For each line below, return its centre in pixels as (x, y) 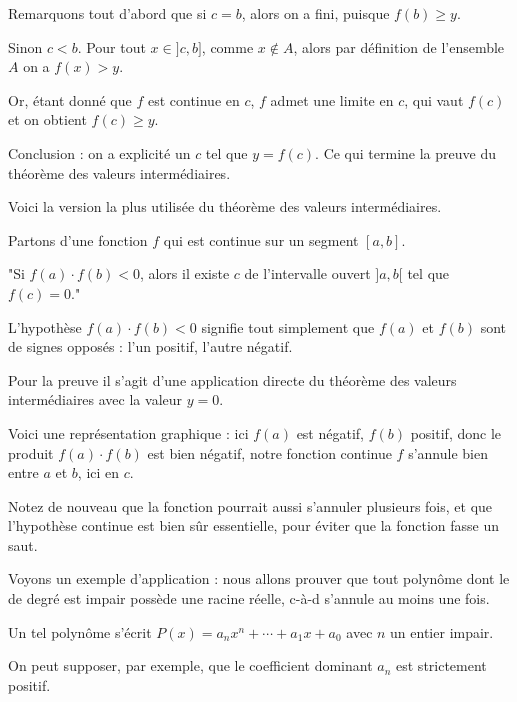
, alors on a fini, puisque (315, 13)
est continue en (193, 99)
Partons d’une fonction (78, 239)
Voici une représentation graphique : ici (128, 432)
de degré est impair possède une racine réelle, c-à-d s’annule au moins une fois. (249, 598)
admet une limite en (332, 99)
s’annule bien (448, 452)
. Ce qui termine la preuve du (405, 152)
